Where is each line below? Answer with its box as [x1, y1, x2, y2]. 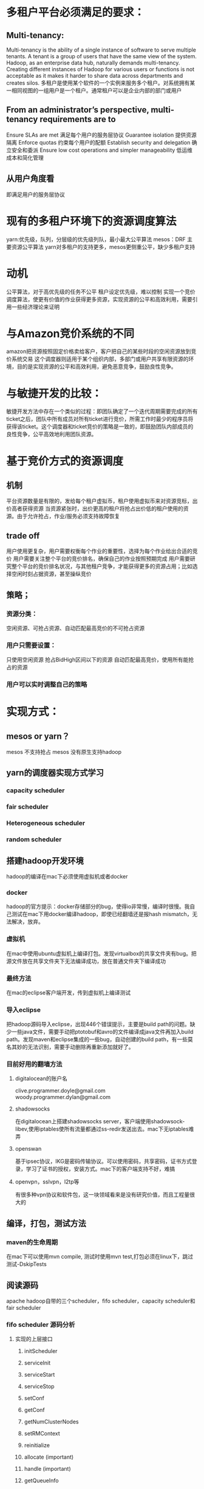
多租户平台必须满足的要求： [6, 5, 145, 19]
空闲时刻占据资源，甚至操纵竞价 [11, 570, 92, 578]
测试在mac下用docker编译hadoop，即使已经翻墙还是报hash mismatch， [11, 911, 192, 918]
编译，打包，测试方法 [6, 1218, 86, 1228]
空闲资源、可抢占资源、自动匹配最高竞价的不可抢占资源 [6, 624, 144, 632]
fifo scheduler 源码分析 [6, 1320, 75, 1329]
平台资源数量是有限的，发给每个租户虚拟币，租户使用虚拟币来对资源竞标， [6, 498, 192, 505]
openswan [15, 1145, 42, 1152]
